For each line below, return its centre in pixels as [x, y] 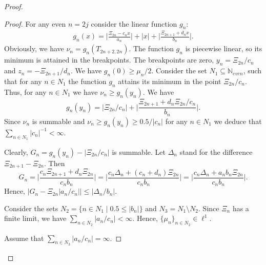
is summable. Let [139, 151]
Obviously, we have [34, 48]
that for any [23, 81]
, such [252, 70]
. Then [55, 163]
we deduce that [238, 121]
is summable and [58, 121]
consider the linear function [134, 23]
